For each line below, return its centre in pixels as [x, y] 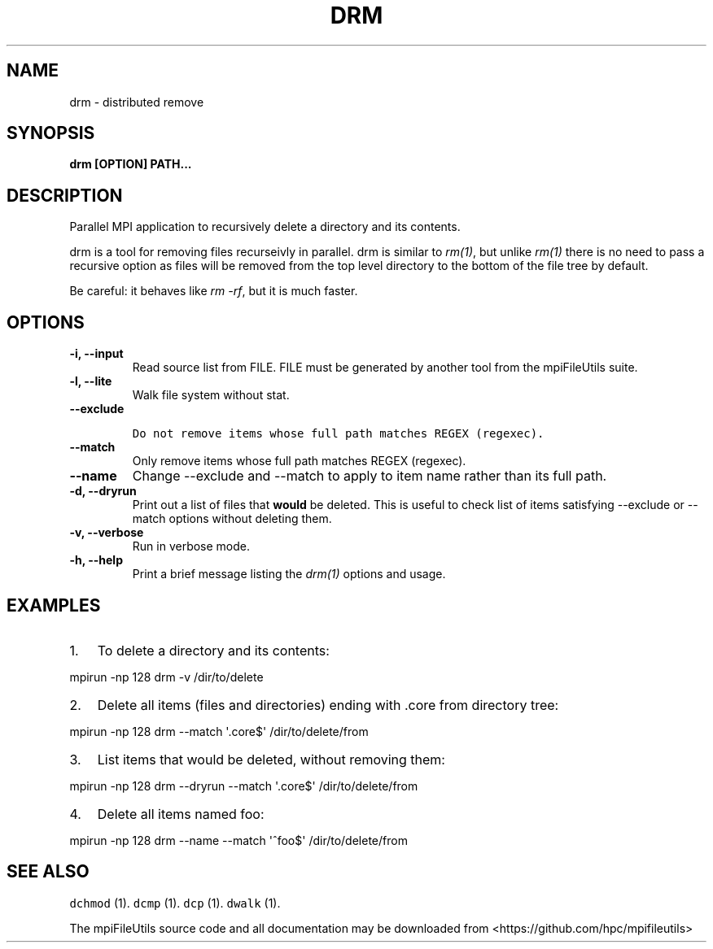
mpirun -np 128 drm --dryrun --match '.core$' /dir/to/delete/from [244, 786]
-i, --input [96, 354]
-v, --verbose [107, 533]
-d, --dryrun [103, 491]
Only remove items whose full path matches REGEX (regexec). [299, 461]
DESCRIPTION [65, 195]
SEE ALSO [48, 872]
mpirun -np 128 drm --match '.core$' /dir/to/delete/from [219, 731]
